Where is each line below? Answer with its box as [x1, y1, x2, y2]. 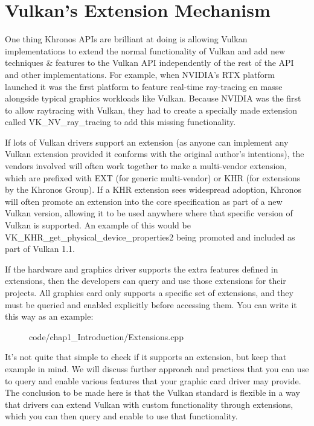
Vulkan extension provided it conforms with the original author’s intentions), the [5, 147, 304, 160]
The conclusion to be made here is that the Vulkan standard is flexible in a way [5, 386, 300, 399]
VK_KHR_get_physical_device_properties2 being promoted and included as [5, 230, 295, 243]
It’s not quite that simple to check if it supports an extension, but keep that [5, 350, 287, 363]
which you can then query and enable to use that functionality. [5, 410, 238, 422]
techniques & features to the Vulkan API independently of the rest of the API [5, 56, 294, 69]
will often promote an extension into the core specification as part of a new [5, 195, 283, 207]
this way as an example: [5, 310, 94, 323]
